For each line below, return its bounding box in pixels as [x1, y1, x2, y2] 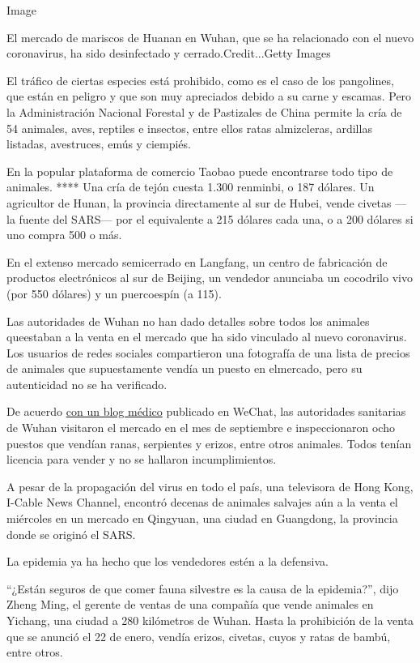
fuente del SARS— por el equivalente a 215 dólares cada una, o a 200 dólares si [19, 210, 414, 227]
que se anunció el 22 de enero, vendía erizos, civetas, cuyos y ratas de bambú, [6, 627, 391, 644]
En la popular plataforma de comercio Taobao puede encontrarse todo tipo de [6, 162, 393, 179]
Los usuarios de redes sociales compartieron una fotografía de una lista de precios [6, 344, 410, 361]
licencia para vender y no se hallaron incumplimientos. [6, 451, 277, 468]
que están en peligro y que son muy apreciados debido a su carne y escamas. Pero [6, 88, 412, 105]
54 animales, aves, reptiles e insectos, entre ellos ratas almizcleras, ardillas [6, 119, 372, 136]
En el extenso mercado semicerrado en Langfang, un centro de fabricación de [6, 253, 388, 270]
